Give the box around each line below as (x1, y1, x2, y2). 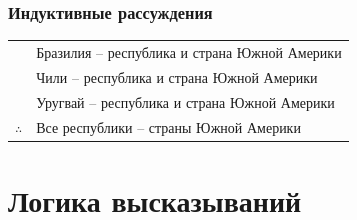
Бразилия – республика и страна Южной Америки (36, 41, 342, 62)
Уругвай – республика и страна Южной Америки (36, 91, 335, 112)
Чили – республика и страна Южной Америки (36, 66, 318, 87)
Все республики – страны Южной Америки (36, 116, 301, 137)
